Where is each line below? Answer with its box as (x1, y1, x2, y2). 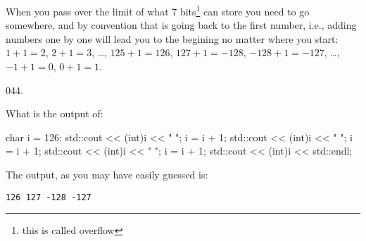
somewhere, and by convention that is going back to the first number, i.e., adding (6, 18, 357, 32)
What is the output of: (6, 106, 103, 121)
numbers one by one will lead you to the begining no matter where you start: (6, 31, 339, 46)
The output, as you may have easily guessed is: (6, 167, 208, 181)
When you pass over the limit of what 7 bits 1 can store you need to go (6, 2, 310, 18)
